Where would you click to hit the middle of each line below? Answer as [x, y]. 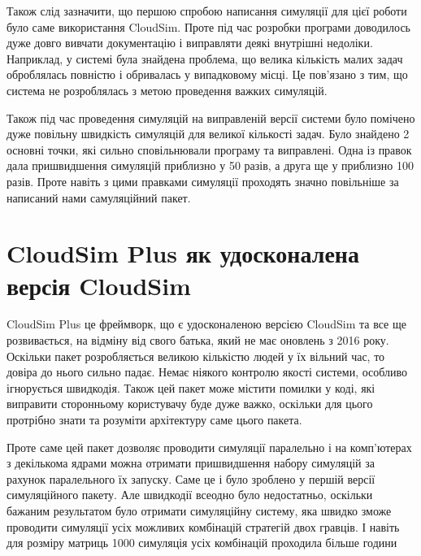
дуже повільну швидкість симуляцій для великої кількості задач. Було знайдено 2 [208, 134]
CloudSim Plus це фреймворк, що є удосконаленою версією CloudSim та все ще [206, 324]
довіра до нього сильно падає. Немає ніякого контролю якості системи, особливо [207, 372]
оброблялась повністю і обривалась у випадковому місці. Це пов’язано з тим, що [207, 74]
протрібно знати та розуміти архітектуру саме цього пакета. [154, 419]
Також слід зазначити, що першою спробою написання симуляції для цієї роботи [207, 11]
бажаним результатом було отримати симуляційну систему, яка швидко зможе [199, 510]
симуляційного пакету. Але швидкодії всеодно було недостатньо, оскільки [190, 495]
